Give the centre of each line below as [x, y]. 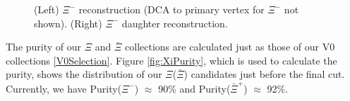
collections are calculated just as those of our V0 [230, 47]
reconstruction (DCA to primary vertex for [171, 9]
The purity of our [44, 47]
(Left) [47, 9]
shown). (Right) [68, 23]
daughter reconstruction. [175, 23]
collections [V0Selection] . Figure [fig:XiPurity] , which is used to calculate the [171, 60]
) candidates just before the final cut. [264, 74]
